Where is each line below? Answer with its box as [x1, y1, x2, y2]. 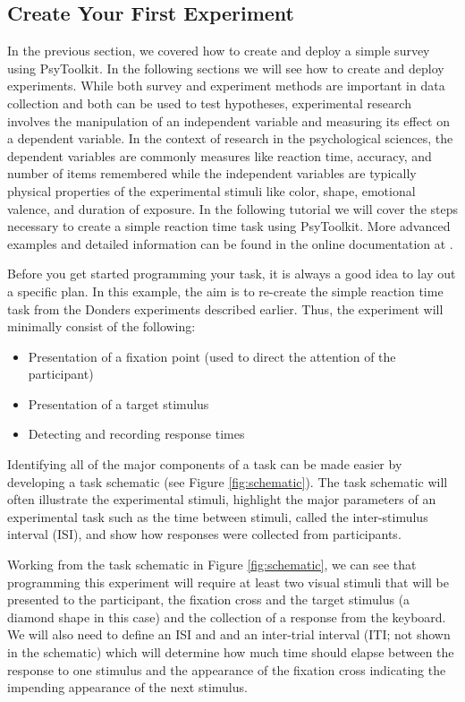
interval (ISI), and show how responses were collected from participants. [7, 525, 402, 544]
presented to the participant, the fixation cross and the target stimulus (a [7, 590, 410, 609]
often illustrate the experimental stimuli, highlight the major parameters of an [7, 490, 436, 509]
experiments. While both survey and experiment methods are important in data [7, 76, 445, 95]
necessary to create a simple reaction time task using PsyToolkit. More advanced [7, 217, 451, 235]
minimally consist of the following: [7, 317, 196, 336]
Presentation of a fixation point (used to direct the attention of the [28, 347, 396, 365]
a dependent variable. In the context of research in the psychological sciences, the [7, 129, 453, 148]
